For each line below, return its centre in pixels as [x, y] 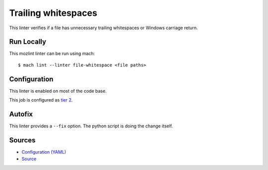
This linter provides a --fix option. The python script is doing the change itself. [91, 126]
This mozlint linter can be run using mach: [52, 54]
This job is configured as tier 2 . [41, 100]
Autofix [21, 114]
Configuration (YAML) [44, 152]
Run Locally [28, 42]
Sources [22, 140]
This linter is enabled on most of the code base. [58, 91]
